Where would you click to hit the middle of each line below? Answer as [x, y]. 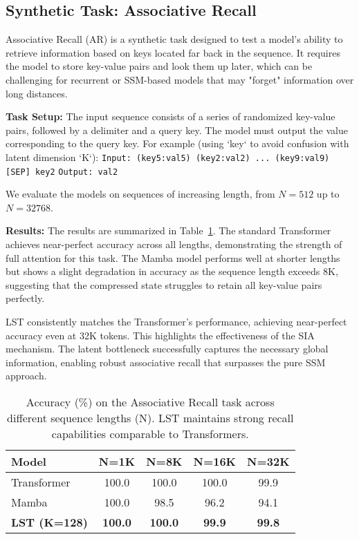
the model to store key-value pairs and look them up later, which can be [159, 66]
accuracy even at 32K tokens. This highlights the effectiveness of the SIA [160, 335]
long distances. [37, 93]
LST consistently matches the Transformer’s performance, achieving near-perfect [176, 322]
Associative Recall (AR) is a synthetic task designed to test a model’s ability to [174, 39]
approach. [26, 376]
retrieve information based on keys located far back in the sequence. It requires [173, 52]
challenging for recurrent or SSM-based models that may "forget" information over [180, 79]
